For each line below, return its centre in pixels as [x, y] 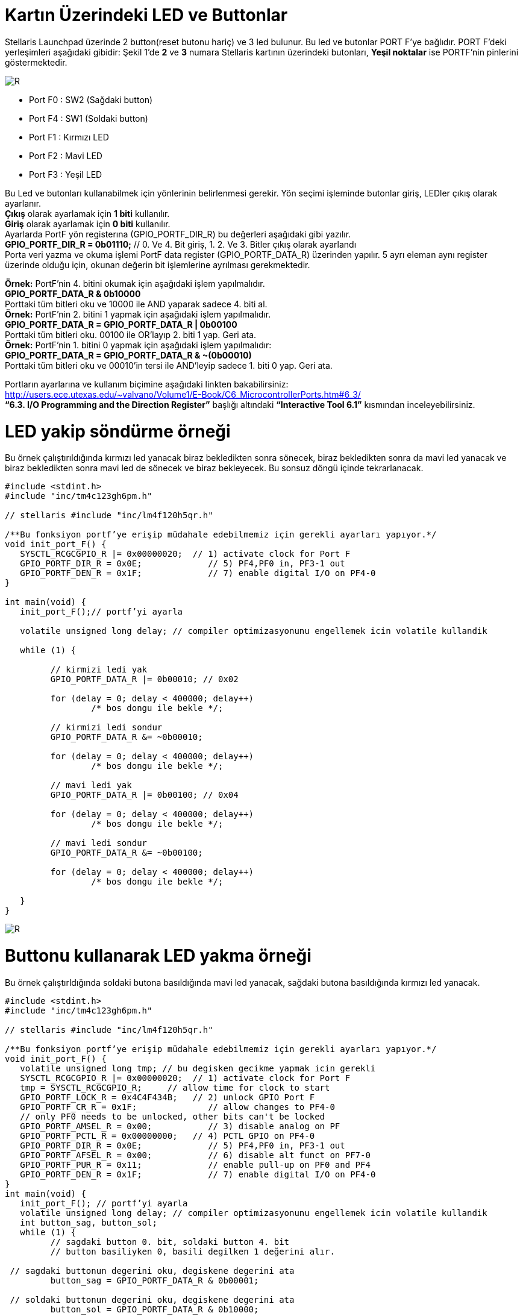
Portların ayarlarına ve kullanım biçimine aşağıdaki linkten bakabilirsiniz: [147, 384]
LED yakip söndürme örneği [118, 431]
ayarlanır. [23, 203]
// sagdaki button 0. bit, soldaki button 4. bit [170, 1242]
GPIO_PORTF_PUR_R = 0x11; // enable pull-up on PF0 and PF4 [195, 1164]
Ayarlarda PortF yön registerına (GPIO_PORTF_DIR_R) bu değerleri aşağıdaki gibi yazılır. [178, 234]
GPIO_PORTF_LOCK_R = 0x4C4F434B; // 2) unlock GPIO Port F [168, 1097]
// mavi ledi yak [91, 785]
